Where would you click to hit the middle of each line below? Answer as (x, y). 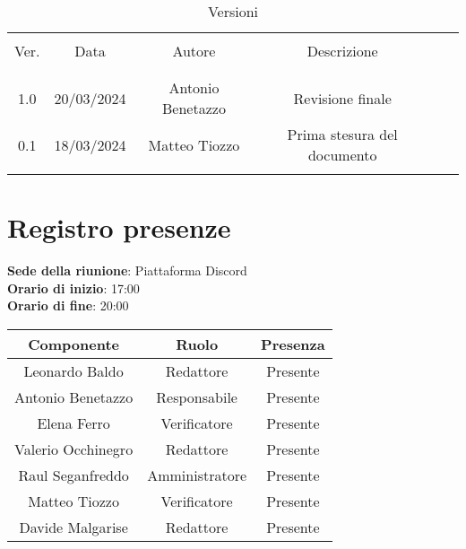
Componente (73, 344)
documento (342, 155)
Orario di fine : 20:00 (68, 305)
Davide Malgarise (73, 527)
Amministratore (197, 475)
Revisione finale (342, 98)
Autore (194, 51)
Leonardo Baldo (73, 370)
